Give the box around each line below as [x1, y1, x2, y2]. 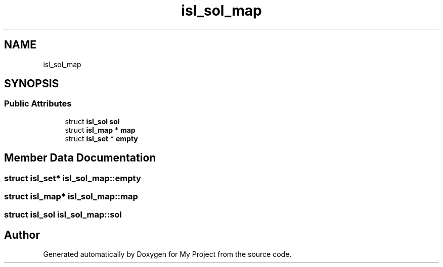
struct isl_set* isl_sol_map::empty [4, 173, 141, 183]
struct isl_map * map [65, 125, 136, 134]
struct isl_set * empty [65, 134, 138, 143]
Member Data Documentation [4, 151, 156, 165]
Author [4, 228, 40, 241]
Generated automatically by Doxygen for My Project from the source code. [43, 250, 292, 259]
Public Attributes [4, 98, 72, 109]
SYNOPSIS [4, 77, 59, 90]
